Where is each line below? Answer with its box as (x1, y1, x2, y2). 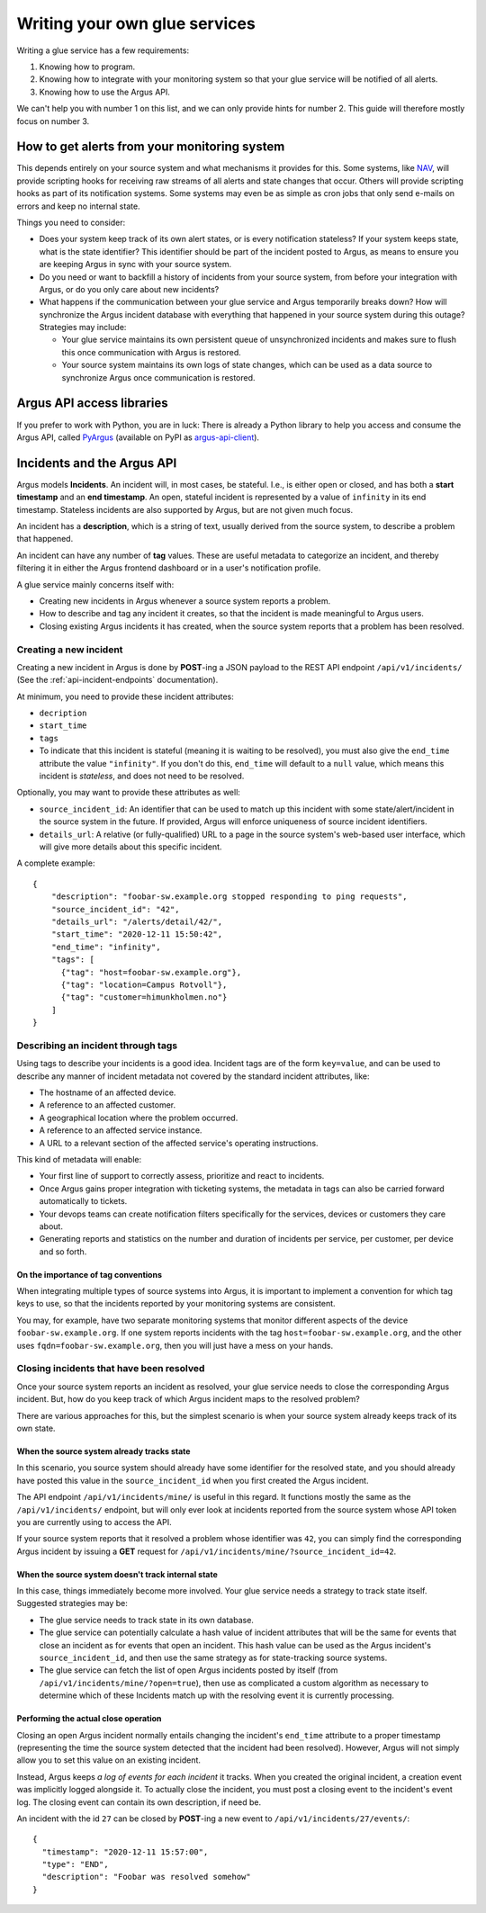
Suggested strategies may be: (16, 1598, 128, 1609)
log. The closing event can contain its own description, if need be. (16, 1796, 261, 1808)
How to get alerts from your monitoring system (16, 139, 285, 155)
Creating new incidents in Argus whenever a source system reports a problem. (39, 595, 331, 606)
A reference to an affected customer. (39, 1100, 176, 1110)
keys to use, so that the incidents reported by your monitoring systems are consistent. (16, 1298, 337, 1309)
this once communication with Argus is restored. (61, 346, 242, 357)
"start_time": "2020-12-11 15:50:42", (50, 930, 223, 939)
